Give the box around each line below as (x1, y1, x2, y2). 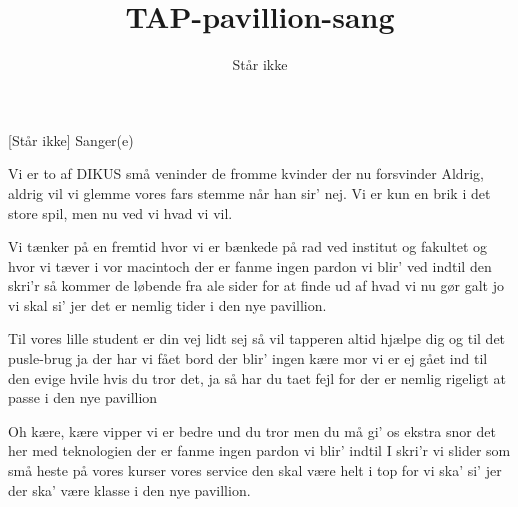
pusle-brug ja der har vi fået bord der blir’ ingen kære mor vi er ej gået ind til (8, 348, 488, 369)
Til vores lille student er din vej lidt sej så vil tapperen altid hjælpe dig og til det (8, 328, 506, 349)
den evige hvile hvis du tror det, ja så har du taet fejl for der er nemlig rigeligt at (8, 367, 506, 388)
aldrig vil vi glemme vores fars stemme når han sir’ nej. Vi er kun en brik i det (8, 182, 491, 203)
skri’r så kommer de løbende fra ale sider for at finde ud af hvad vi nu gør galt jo (8, 275, 504, 296)
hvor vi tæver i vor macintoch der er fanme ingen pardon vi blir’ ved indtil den (8, 255, 492, 276)
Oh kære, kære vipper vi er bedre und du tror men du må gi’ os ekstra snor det (8, 420, 496, 441)
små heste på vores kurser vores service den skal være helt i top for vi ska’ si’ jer (8, 460, 502, 481)
